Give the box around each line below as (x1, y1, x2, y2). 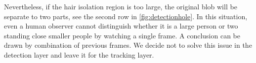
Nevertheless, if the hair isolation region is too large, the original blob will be (4, 1, 237, 11)
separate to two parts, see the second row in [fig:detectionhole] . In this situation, (4, 11, 248, 21)
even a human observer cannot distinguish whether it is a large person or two (4, 21, 238, 31)
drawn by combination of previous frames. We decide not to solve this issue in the (4, 40, 252, 50)
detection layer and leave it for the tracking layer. (4, 49, 154, 60)
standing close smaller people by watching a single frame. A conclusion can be (4, 30, 240, 40)
